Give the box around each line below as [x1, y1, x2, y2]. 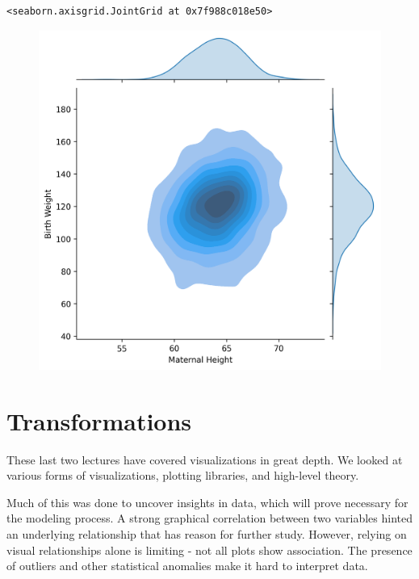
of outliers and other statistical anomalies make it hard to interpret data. [6, 557, 368, 574]
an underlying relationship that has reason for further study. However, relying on [6, 525, 407, 542]
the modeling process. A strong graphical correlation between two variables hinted [6, 510, 413, 527]
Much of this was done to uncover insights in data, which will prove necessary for [6, 493, 409, 510]
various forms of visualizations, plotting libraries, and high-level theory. [6, 467, 359, 484]
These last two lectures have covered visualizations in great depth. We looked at [6, 451, 403, 468]
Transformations [6, 404, 192, 437]
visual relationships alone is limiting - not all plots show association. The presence [6, 541, 413, 558]
